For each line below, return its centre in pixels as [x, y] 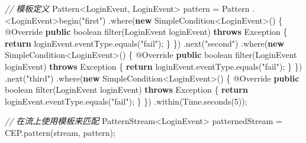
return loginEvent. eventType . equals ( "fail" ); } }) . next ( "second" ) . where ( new [145, 43]
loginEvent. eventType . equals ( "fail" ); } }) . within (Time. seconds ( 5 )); [126, 101]
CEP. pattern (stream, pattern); [60, 132]
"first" [92, 20]
